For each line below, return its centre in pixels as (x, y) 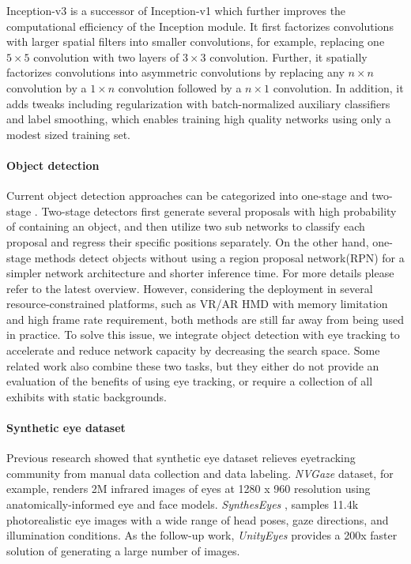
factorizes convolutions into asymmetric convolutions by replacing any (175, 72)
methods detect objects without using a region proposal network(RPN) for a (219, 257)
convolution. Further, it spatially (288, 56)
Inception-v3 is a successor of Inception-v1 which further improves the (176, 10)
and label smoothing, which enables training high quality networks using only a (199, 119)
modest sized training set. (68, 134)
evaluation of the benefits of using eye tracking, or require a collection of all (190, 381)
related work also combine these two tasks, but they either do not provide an (193, 365)
